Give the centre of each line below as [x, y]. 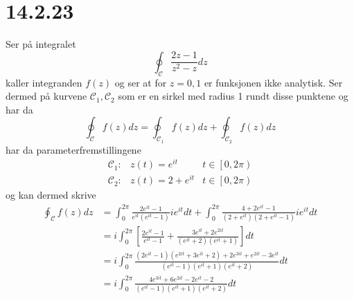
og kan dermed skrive [51, 195]
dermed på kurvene [46, 96]
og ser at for [141, 82]
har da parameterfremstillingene [73, 149]
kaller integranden [44, 82]
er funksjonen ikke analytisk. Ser [273, 82]
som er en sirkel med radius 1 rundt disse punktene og [233, 96]
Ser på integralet [41, 44]
